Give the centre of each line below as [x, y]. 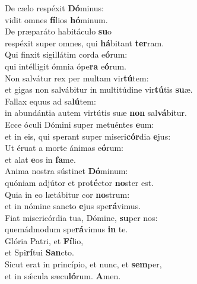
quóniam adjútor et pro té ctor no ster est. [80, 182]
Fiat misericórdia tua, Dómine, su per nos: [81, 217]
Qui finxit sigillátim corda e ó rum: [66, 54]
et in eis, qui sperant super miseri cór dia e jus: [88, 136]
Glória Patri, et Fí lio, [44, 240]
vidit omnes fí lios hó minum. [56, 19]
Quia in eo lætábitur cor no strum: [67, 194]
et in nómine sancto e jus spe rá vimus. [73, 206]
